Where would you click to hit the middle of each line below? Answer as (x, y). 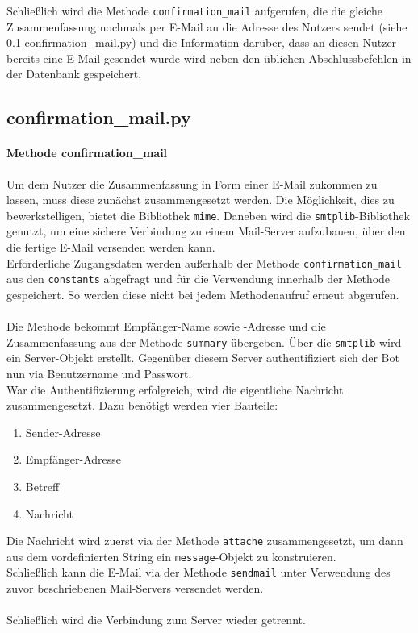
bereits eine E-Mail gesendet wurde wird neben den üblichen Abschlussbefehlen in (209, 58)
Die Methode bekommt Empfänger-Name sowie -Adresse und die (166, 326)
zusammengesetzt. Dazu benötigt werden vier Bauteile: (142, 405)
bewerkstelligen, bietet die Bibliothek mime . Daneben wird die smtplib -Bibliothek (208, 215)
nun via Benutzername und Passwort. (99, 373)
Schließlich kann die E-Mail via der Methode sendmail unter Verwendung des (199, 572)
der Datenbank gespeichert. (74, 74)
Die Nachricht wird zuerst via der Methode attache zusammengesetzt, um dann (205, 541)
